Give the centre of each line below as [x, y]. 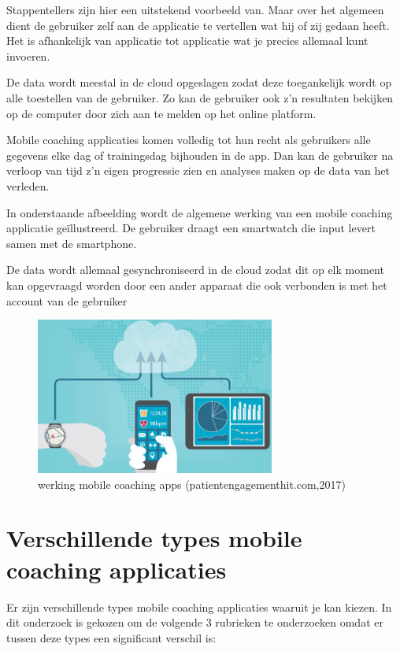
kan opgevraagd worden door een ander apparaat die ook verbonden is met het [197, 285]
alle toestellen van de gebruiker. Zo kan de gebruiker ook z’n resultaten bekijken [200, 97]
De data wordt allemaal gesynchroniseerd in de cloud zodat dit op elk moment [195, 270]
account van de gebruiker [67, 300]
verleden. [28, 185]
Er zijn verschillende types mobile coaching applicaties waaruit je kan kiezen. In [199, 607]
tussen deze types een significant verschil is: [111, 637]
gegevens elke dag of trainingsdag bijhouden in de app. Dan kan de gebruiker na [200, 155]
